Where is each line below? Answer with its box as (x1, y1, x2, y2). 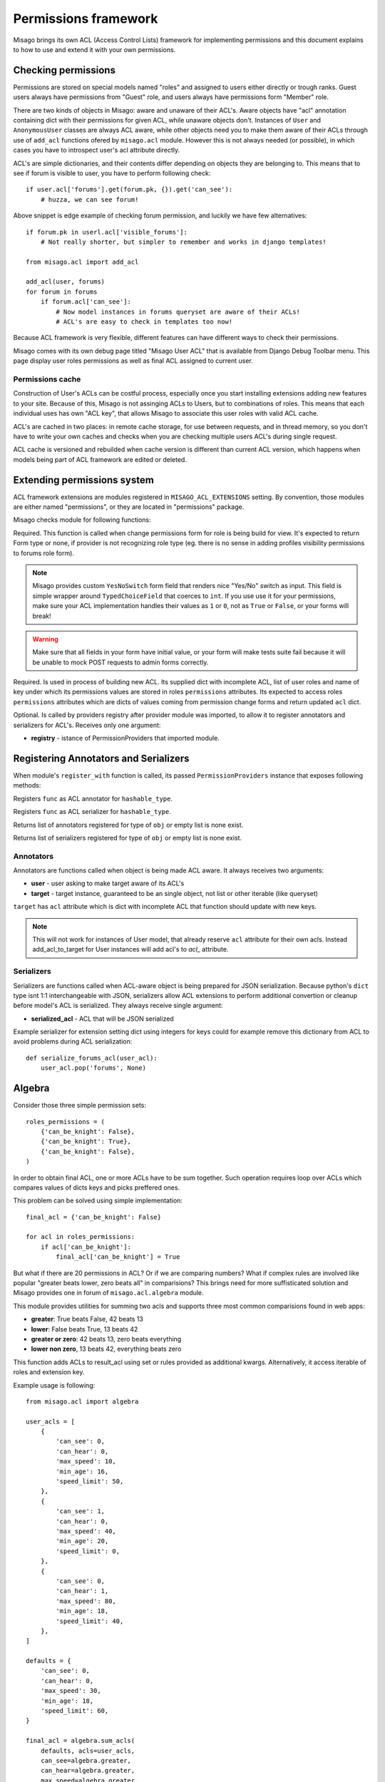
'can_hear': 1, (56, 1587, 109, 1595)
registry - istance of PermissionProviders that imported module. (31, 734, 220, 743)
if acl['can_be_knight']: (40, 1242, 132, 1251)
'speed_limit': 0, (56, 1547, 120, 1555)
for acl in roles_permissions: (26, 1233, 135, 1241)
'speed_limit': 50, (56, 1478, 124, 1485)
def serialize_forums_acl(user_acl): (26, 1054, 158, 1062)
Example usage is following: (13, 1381, 96, 1389)
